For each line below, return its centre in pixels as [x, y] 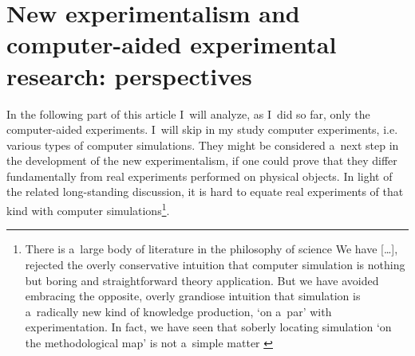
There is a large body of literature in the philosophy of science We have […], [211, 249]
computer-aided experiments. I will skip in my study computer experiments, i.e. [202, 129]
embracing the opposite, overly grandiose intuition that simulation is [193, 296]
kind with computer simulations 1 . [88, 209]
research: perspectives [129, 75]
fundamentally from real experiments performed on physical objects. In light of [200, 176]
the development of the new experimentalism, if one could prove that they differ [202, 160]
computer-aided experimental [172, 44]
